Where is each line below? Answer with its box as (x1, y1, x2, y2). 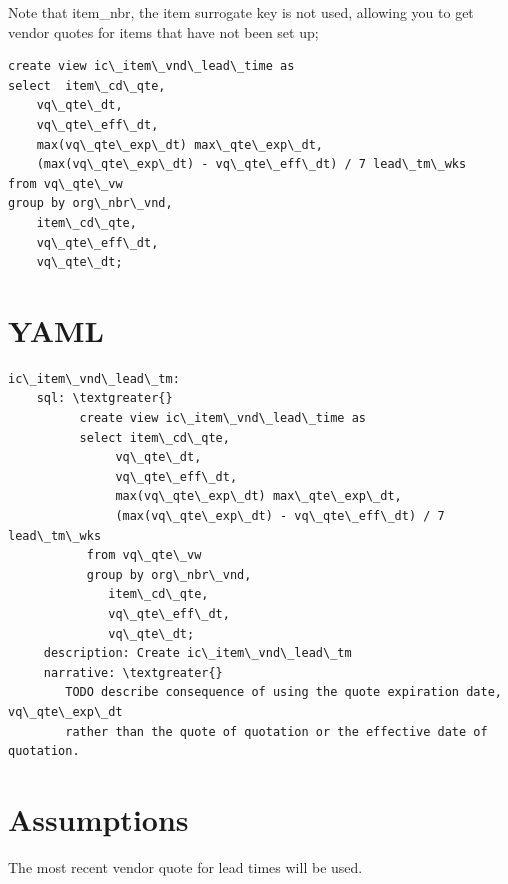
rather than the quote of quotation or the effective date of (65, 724, 488, 739)
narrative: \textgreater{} (43, 665, 223, 680)
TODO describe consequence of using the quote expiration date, (65, 685, 502, 700)
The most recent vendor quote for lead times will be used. (8, 856, 363, 877)
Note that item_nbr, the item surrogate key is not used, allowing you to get (8, 2, 474, 22)
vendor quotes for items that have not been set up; (8, 21, 319, 42)
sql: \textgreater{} (36, 391, 173, 406)
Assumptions (8, 798, 189, 839)
